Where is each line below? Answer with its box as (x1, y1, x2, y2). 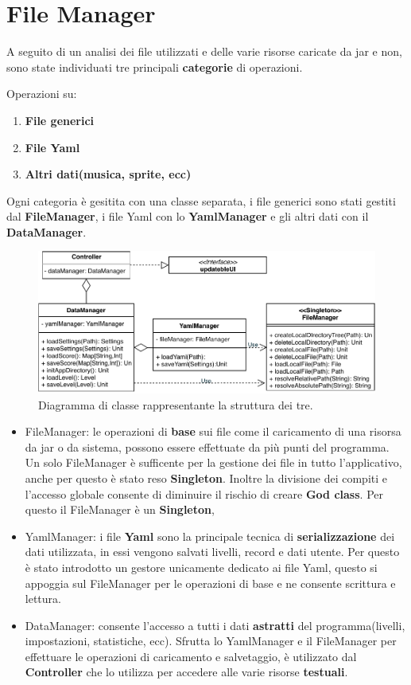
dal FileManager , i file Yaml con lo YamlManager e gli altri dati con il (6, 208, 369, 225)
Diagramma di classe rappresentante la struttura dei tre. (38, 396, 313, 413)
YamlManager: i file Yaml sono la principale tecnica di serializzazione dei (25, 527, 395, 544)
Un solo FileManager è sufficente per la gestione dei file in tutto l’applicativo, (25, 454, 402, 471)
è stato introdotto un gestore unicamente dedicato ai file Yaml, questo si (25, 558, 378, 575)
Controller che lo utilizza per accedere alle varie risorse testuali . (25, 663, 348, 680)
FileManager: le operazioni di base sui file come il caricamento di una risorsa (25, 423, 401, 440)
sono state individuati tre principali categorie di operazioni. (6, 58, 303, 75)
